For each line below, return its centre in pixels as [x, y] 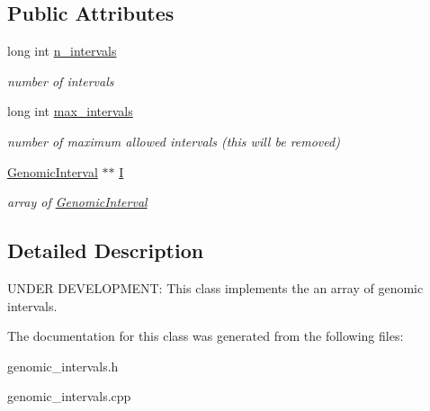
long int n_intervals [62, 51]
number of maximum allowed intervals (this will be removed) [174, 141]
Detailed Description [106, 250]
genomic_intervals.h [63, 366]
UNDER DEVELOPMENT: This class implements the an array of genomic [215, 287]
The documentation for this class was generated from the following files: [206, 336]
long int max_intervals [70, 111]
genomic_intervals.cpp [69, 396]
